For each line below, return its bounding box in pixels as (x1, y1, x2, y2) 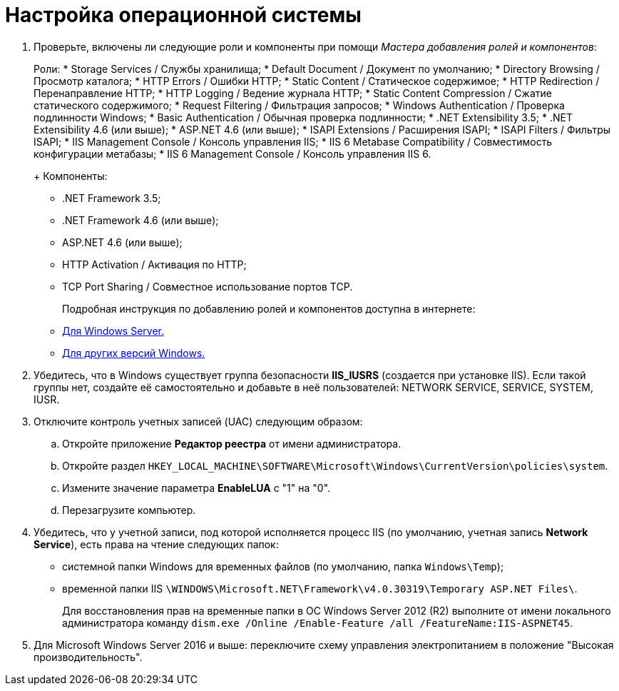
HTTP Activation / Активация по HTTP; (62, 258, 247, 271)
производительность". (34, 650, 143, 663)
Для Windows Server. (62, 324, 164, 337)
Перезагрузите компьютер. (62, 503, 196, 516)
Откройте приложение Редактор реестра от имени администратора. (62, 437, 401, 450)
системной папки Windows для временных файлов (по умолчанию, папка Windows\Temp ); (62, 560, 504, 573)
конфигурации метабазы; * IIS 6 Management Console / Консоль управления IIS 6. (34, 147, 431, 160)
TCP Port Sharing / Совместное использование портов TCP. (62, 280, 353, 293)
